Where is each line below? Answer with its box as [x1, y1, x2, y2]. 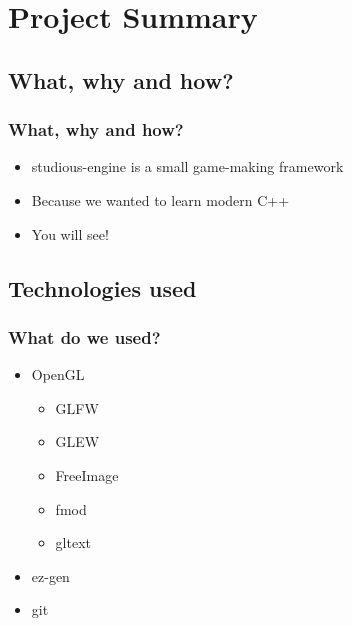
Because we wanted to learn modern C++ [31, 189, 290, 210]
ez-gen [31, 565, 70, 586]
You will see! [31, 223, 109, 244]
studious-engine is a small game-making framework [31, 156, 344, 177]
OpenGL [31, 364, 85, 385]
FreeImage [55, 464, 119, 485]
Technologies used [8, 272, 197, 303]
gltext [55, 532, 91, 553]
